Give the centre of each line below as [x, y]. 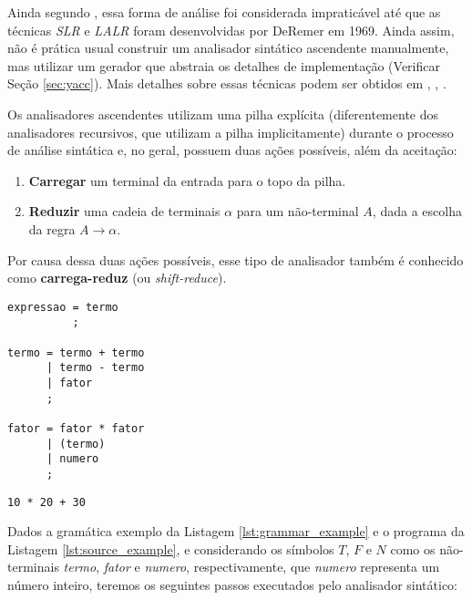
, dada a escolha [417, 211]
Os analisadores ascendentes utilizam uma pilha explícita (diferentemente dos [223, 114]
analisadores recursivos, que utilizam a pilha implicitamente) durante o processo [231, 132]
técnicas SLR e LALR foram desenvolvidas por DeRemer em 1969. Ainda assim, [231, 30]
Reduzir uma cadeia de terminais [124, 211]
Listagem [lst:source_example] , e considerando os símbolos [171, 548]
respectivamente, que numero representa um [317, 567]
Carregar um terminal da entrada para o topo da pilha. [187, 180]
